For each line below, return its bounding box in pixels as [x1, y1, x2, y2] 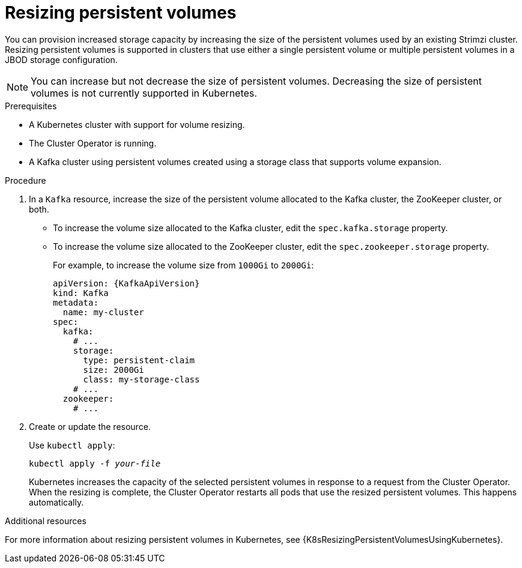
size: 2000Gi [83, 364, 144, 375]
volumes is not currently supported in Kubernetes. [31, 86, 257, 99]
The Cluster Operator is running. [29, 137, 157, 148]
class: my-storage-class [83, 374, 200, 384]
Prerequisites [5, 100, 57, 111]
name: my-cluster [62, 307, 144, 317]
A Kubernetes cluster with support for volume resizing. [29, 119, 245, 130]
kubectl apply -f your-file [29, 458, 161, 468]
